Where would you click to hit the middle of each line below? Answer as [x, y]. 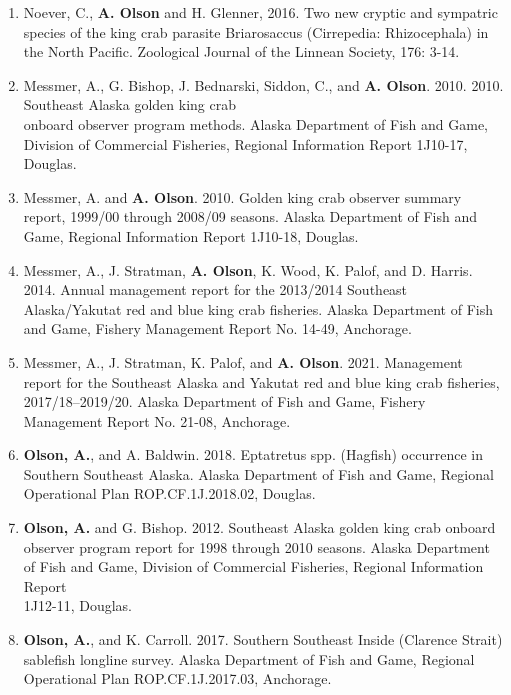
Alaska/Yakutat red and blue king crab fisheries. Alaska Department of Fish [258, 308]
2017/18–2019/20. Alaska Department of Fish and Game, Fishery [224, 401]
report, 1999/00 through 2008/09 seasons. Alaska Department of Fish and [250, 216]
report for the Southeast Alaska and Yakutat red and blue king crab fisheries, [261, 381]
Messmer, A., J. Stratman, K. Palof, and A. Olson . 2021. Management [243, 361]
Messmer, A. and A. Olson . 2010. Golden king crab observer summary [242, 196]
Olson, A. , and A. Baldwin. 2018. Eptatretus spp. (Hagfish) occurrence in [253, 454]
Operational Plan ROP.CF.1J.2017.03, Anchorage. [177, 678]
